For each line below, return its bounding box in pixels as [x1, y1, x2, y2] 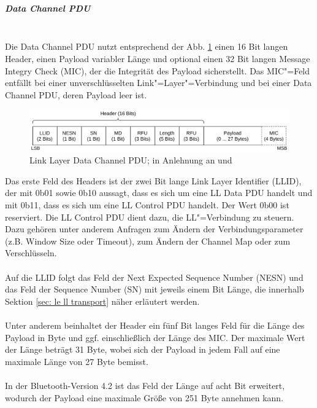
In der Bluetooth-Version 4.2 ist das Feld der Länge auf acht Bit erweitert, [5, 379, 285, 391]
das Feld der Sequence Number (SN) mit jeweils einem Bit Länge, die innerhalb [5, 283, 304, 296]
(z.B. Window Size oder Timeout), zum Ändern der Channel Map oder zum [5, 234, 291, 247]
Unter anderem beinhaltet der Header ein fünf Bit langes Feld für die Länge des [5, 318, 305, 331]
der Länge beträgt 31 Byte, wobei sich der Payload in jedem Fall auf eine [5, 343, 280, 356]
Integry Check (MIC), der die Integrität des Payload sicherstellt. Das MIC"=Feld [5, 64, 310, 77]
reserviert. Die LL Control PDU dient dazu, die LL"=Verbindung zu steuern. [5, 210, 294, 223]
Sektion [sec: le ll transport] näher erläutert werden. [5, 294, 200, 307]
